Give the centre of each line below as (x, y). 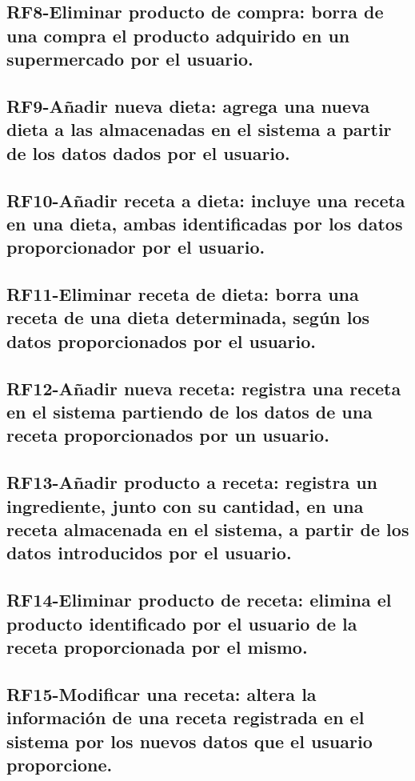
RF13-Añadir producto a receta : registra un (192, 482)
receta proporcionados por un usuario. (168, 435)
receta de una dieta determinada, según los (188, 317)
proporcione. (60, 764)
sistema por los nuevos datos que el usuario (190, 741)
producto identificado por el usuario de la (182, 623)
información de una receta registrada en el (186, 717)
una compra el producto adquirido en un (178, 35)
